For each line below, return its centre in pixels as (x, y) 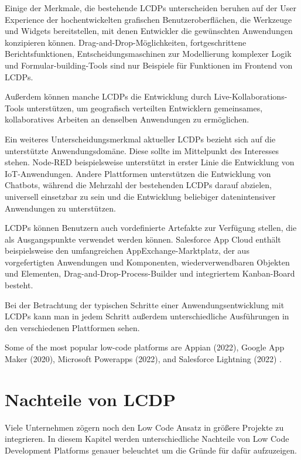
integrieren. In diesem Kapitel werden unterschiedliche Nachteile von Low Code (147, 439)
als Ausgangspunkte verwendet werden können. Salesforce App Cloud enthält (143, 239)
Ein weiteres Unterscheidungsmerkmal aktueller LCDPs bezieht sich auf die (140, 139)
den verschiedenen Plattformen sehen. (72, 327)
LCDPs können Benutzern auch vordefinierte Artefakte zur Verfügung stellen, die (151, 228)
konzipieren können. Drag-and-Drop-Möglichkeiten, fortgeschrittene (126, 42)
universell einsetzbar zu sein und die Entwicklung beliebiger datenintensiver (140, 196)
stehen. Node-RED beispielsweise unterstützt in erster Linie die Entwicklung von (150, 162)
